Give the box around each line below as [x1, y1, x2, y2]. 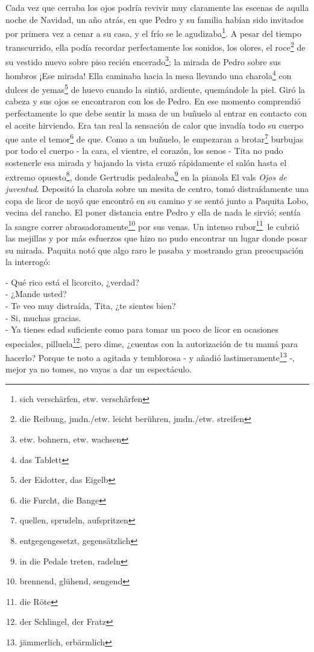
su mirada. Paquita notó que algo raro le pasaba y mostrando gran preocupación [5, 243, 304, 256]
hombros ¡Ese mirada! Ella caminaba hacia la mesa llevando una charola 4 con [5, 67, 292, 81]
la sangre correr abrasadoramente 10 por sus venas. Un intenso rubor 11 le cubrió [5, 218, 300, 232]
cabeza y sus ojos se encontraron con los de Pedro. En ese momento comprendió [5, 95, 301, 107]
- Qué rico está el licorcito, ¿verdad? [5, 275, 139, 288]
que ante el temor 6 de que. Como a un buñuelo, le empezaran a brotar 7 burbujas [5, 131, 304, 145]
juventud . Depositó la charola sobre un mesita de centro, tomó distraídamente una [5, 182, 309, 194]
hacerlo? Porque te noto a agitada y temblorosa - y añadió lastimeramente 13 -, [5, 349, 295, 363]
